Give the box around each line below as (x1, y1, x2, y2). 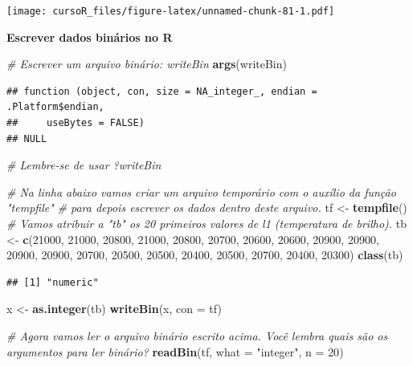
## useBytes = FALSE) (6, 117, 145, 129)
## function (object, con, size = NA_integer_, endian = (6, 85, 317, 97)
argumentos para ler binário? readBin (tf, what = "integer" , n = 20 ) (6, 343, 344, 360)
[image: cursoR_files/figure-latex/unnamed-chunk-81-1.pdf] (6, 6, 335, 17)
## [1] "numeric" (6, 276, 99, 288)
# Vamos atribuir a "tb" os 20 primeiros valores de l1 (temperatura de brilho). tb (6, 215, 407, 231)
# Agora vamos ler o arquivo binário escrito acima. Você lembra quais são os (6, 327, 388, 344)
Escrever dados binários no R (6, 28, 173, 45)
